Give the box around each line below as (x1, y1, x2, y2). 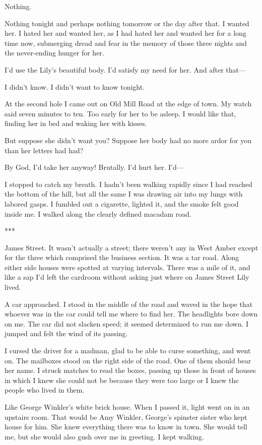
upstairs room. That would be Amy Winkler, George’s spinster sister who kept (5, 411, 247, 422)
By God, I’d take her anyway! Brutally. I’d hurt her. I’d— (5, 162, 184, 172)
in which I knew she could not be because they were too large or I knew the (5, 374, 239, 385)
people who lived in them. (5, 385, 85, 395)
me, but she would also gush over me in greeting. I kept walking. (5, 431, 204, 441)
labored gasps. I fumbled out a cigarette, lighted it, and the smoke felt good (5, 198, 239, 209)
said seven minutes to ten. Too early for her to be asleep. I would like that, (5, 108, 236, 118)
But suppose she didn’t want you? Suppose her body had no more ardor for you (5, 135, 251, 145)
